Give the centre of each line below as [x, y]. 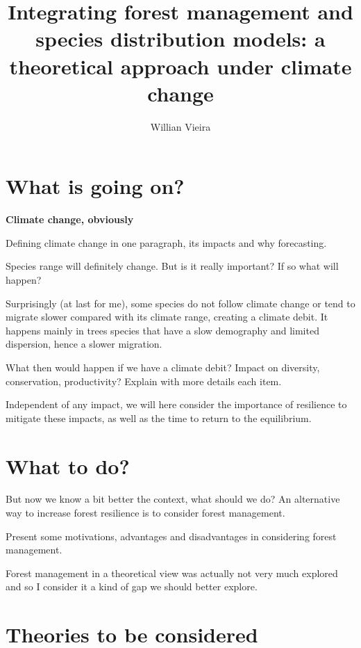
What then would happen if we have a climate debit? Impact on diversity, [163, 367]
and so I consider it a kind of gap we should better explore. [132, 586]
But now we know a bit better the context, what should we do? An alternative [173, 499]
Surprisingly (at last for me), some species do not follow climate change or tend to [180, 303]
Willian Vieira [180, 126]
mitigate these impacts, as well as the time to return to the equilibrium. [159, 418]
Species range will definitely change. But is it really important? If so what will [172, 266]
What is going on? [95, 186]
